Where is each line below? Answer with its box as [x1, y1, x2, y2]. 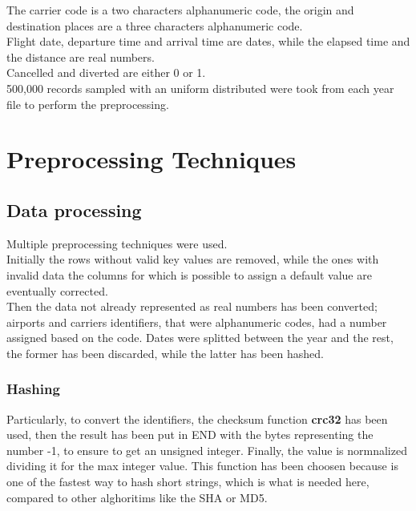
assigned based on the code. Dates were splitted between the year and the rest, [6, 329, 394, 346]
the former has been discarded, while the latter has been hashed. [6, 344, 324, 361]
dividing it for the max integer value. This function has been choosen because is [6, 457, 398, 474]
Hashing [6, 379, 60, 399]
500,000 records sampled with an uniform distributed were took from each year [6, 79, 394, 96]
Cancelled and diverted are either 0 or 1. [6, 64, 206, 81]
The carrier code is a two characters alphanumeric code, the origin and [6, 2, 354, 18]
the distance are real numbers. [6, 48, 155, 65]
